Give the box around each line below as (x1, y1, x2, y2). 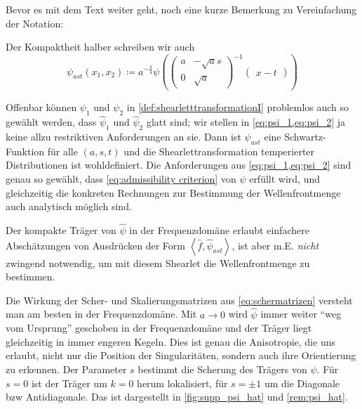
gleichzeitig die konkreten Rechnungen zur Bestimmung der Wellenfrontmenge (6, 185, 341, 200)
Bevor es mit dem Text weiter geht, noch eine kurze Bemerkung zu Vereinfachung (6, 2, 357, 16)
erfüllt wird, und (249, 171, 321, 186)
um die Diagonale (264, 375, 340, 390)
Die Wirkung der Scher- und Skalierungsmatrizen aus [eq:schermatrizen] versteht (6, 292, 353, 307)
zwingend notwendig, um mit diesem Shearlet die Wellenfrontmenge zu (6, 255, 310, 270)
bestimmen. (6, 269, 55, 284)
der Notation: (6, 15, 64, 30)
